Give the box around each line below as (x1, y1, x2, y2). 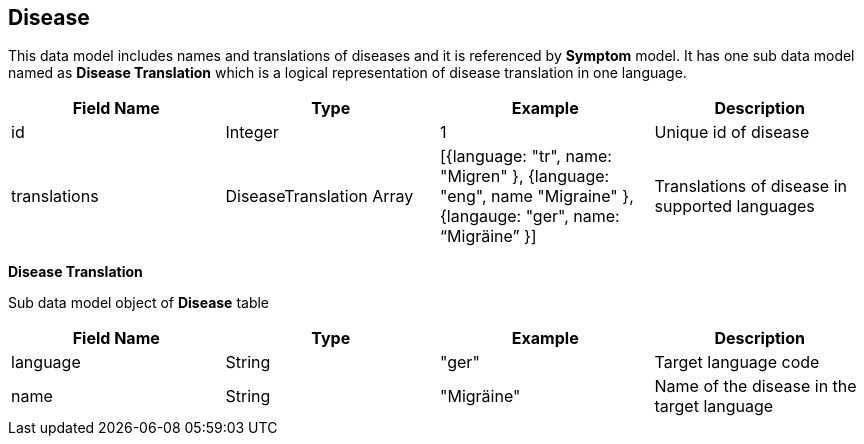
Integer (225, 122, 279, 143)
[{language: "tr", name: (440, 146, 612, 167)
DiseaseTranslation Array (225, 186, 414, 207)
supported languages (654, 196, 815, 217)
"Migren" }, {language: (440, 166, 610, 187)
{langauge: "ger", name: (440, 206, 620, 227)
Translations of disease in (654, 176, 847, 197)
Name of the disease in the (654, 376, 857, 397)
